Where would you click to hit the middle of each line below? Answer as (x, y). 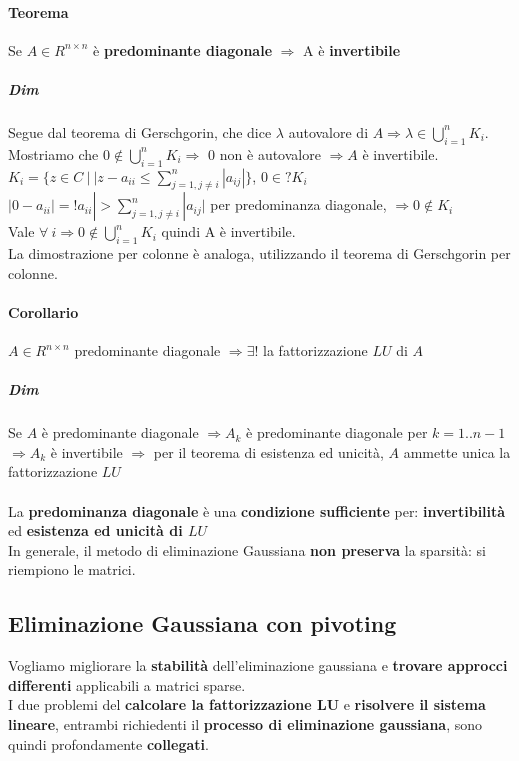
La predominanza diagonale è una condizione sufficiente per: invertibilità (257, 510)
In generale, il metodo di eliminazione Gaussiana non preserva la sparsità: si (247, 549)
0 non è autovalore (264, 153)
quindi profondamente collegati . (108, 743)
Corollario (43, 311)
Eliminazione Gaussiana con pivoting (202, 623)
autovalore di (328, 131)
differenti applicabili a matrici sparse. (127, 684)
